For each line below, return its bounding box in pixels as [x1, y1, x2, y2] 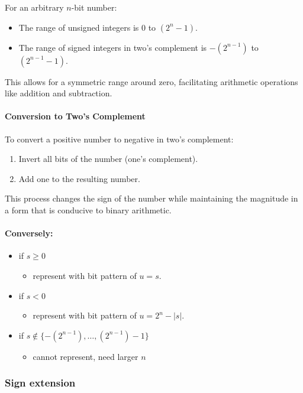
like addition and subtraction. [5, 87, 112, 99]
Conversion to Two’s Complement [5, 110, 146, 122]
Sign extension [5, 375, 76, 390]
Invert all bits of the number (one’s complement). [18, 152, 198, 165]
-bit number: [71, 1, 117, 13]
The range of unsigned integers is [18, 21, 139, 33]
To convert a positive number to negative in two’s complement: [5, 132, 234, 145]
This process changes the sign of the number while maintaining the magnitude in [5, 192, 298, 204]
